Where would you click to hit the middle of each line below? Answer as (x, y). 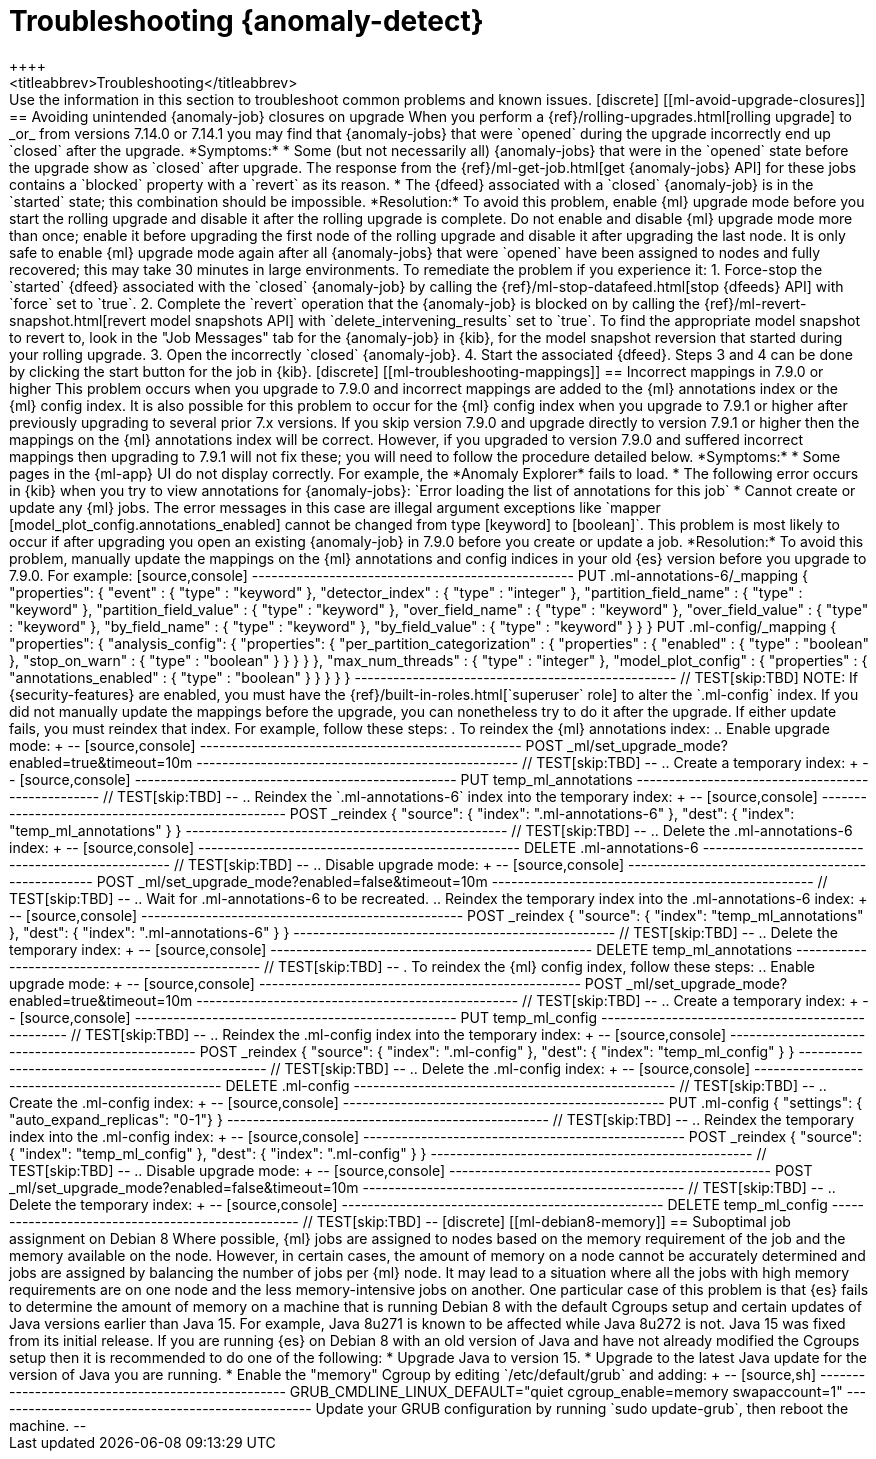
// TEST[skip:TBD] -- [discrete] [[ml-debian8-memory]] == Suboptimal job (546, 1221)
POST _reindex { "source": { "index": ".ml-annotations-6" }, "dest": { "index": (542, 813)
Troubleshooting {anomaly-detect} (246, 21)
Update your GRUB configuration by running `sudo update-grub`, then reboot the (582, 1408)
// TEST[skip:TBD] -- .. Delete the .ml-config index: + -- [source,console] (510, 1068)
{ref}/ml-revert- (755, 303)
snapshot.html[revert (78, 320)
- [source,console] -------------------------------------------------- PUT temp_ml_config (303, 1017)
